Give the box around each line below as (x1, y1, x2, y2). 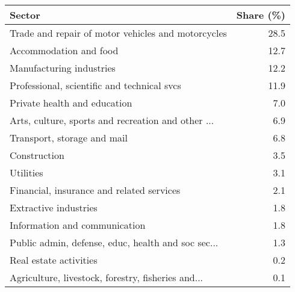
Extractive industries (10, 200, 98, 214)
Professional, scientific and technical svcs (10, 78, 181, 92)
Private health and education (10, 96, 132, 110)
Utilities (10, 166, 43, 179)
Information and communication (10, 218, 146, 232)
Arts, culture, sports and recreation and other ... (10, 113, 214, 127)
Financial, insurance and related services (10, 183, 181, 197)
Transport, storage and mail (10, 131, 128, 144)
